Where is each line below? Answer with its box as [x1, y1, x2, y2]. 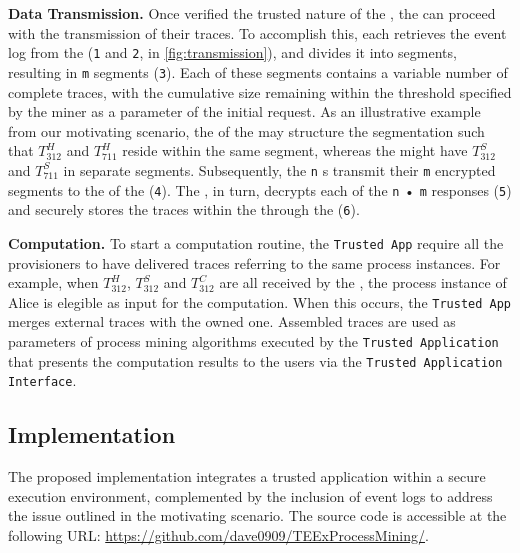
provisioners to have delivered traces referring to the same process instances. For [8, 252, 501, 273]
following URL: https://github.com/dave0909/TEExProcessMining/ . [8, 524, 429, 545]
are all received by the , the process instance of [219, 272, 507, 293]
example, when [8, 272, 99, 293]
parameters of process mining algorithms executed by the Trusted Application [8, 330, 499, 351]
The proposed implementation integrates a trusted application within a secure [8, 466, 486, 487]
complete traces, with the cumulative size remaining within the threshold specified [8, 81, 512, 102]
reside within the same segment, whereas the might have [122, 140, 468, 161]
